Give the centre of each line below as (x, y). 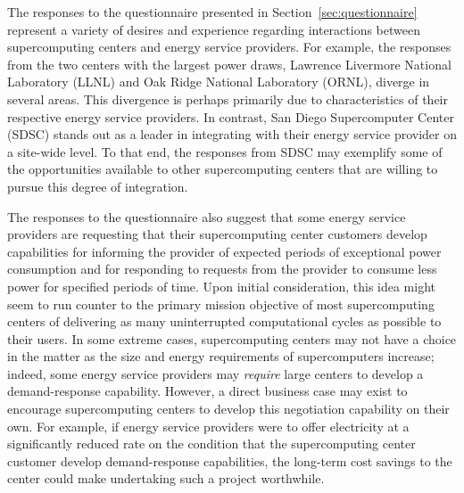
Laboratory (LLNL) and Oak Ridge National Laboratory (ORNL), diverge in (219, 82)
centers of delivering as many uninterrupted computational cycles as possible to (224, 321)
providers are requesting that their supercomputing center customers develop (217, 234)
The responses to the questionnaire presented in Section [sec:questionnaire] (212, 12)
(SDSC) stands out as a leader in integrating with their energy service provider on (232, 134)
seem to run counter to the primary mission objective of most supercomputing (221, 304)
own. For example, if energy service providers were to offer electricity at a (208, 426)
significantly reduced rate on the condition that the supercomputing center (211, 444)
